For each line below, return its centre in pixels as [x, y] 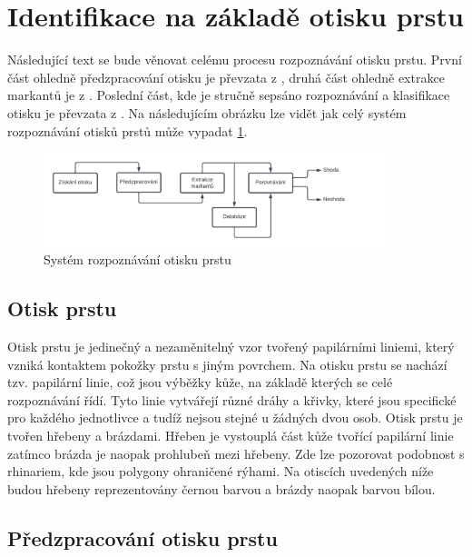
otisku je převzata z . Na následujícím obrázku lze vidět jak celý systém [207, 112]
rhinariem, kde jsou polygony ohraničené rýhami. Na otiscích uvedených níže [221, 471]
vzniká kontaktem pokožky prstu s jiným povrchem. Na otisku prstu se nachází [227, 364]
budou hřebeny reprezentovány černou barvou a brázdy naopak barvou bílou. [221, 488]
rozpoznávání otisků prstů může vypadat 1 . [128, 130]
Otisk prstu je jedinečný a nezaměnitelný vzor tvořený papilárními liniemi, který [231, 347]
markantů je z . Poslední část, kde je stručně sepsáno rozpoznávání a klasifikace [229, 95]
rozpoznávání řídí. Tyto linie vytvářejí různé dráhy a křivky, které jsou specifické [232, 399]
